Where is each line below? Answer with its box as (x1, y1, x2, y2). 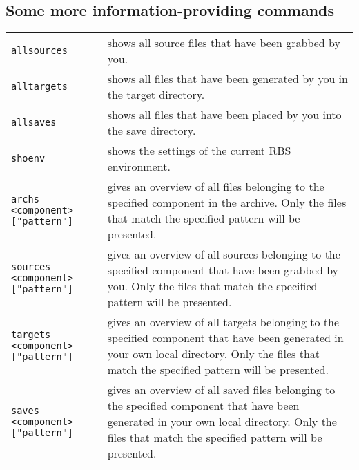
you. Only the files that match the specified (107, 278, 318, 294)
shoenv (11, 153, 46, 164)
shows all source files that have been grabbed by (107, 35, 340, 51)
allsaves (11, 117, 57, 129)
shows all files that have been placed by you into (107, 106, 342, 123)
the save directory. (107, 122, 196, 139)
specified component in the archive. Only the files (107, 194, 347, 211)
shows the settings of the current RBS (107, 142, 291, 159)
